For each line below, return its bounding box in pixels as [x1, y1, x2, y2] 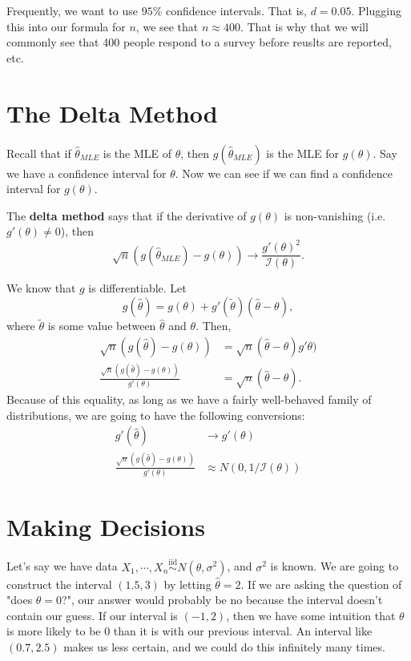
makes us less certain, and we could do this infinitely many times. [63, 638, 385, 655]
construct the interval [6, 575, 112, 592]
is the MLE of [103, 144, 172, 161]
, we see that [135, 18, 199, 34]
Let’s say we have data [6, 558, 118, 574]
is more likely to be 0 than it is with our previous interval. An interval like [6, 623, 373, 639]
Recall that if [6, 144, 71, 161]
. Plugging [351, 2, 401, 18]
